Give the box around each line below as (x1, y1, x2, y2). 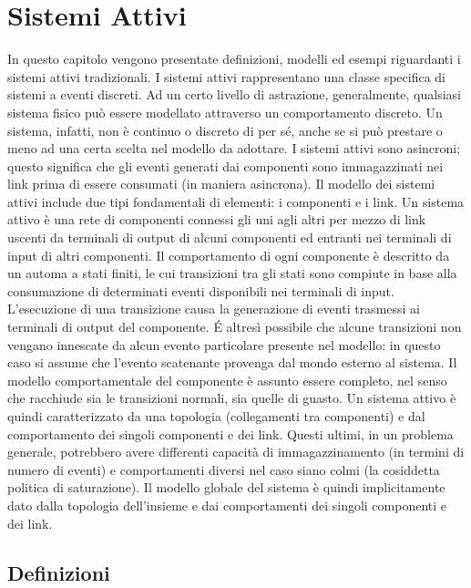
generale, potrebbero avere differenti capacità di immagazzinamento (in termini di (7, 442, 465, 461)
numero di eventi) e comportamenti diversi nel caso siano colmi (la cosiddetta (7, 459, 440, 479)
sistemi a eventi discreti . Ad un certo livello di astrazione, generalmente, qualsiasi (7, 85, 461, 104)
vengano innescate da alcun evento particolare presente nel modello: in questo (7, 335, 441, 354)
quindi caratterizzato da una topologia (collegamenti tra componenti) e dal (7, 407, 425, 425)
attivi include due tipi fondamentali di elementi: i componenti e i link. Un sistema (7, 191, 465, 211)
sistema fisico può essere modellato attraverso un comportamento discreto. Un (7, 102, 443, 121)
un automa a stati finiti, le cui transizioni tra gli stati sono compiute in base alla (7, 263, 457, 283)
